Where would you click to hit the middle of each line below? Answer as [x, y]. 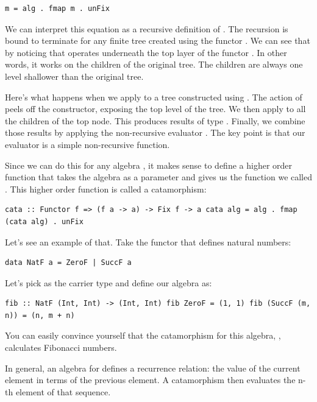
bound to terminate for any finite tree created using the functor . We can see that [158, 41]
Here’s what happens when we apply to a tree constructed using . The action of [154, 97]
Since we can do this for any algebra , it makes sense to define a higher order [149, 165]
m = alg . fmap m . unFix [57, 9]
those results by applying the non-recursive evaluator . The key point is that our [155, 132]
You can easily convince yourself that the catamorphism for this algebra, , [143, 335]
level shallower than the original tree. [74, 76]
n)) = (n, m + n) [40, 315]
